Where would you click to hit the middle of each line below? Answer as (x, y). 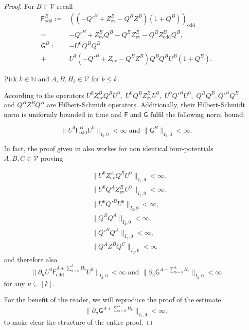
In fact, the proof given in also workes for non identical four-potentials (109, 148)
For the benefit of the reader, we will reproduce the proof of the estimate (113, 300)
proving (52, 158)
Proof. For (19, 6)
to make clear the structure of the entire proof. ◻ (78, 322)
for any (15, 283)
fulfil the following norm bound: (198, 114)
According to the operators (44, 95)
